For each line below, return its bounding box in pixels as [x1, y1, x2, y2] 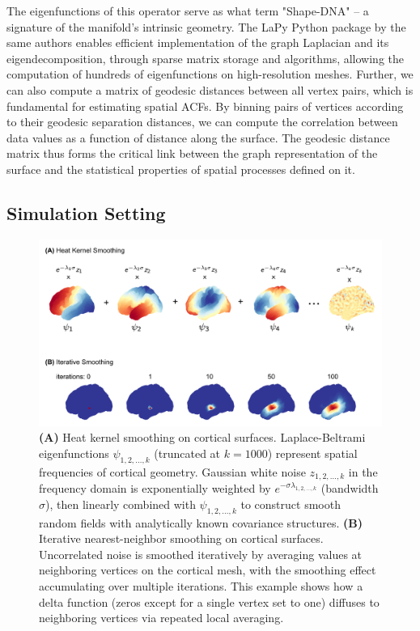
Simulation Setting [6, 200, 166, 225]
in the [348, 463, 378, 480]
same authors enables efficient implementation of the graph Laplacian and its [6, 34, 389, 51]
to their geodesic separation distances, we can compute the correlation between [6, 113, 398, 130]
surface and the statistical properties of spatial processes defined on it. [6, 160, 355, 177]
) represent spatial [267, 444, 358, 461]
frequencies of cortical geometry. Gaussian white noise [39, 463, 306, 480]
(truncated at [154, 444, 221, 461]
